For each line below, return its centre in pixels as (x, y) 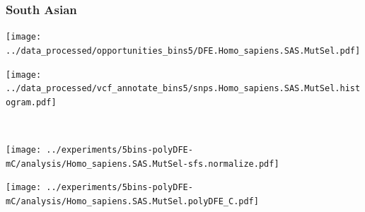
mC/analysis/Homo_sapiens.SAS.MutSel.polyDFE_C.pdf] (132, 202)
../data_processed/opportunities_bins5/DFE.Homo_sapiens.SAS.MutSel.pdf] (183, 51)
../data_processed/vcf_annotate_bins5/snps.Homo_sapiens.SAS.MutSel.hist (183, 89)
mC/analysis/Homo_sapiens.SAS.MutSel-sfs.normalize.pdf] (143, 164)
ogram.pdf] (31, 102)
